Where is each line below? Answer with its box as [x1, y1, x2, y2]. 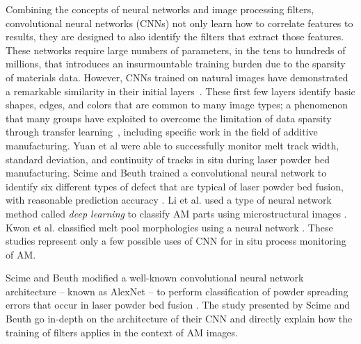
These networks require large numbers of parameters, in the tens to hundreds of [6, 42, 346, 57]
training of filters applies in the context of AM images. [6, 325, 238, 339]
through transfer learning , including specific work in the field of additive [6, 124, 318, 139]
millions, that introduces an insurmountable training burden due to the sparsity [6, 56, 346, 71]
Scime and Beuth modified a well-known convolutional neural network [6, 270, 304, 285]
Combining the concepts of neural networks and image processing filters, [6, 2, 314, 16]
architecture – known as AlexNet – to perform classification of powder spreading [6, 284, 348, 298]
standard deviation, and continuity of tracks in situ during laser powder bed [6, 151, 330, 166]
